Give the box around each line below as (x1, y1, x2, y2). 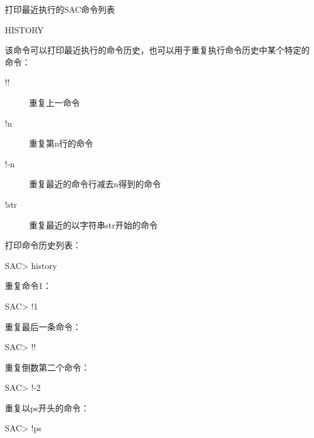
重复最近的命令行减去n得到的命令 (29, 178, 161, 190)
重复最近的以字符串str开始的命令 (29, 218, 158, 231)
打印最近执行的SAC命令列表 (5, 3, 115, 15)
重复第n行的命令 (29, 137, 93, 150)
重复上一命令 (29, 96, 80, 108)
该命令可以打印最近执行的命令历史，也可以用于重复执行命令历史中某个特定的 (5, 44, 310, 56)
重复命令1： (5, 279, 51, 292)
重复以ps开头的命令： (5, 401, 90, 414)
